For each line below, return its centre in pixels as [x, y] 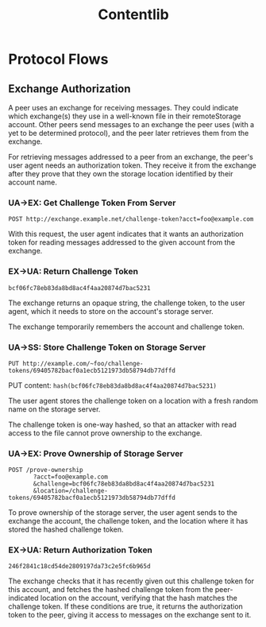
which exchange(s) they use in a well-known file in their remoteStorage [125, 116]
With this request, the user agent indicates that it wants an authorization [126, 234]
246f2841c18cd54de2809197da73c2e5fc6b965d [79, 567]
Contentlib [133, 15]
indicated [23, 598]
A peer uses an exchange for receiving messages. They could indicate [123, 108]
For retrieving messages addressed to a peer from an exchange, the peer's [131, 157]
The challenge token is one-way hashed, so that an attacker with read [122, 424]
